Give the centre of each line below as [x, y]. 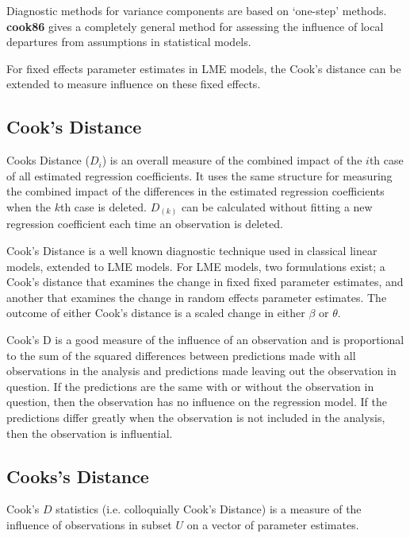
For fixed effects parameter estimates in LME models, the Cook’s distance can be [204, 68]
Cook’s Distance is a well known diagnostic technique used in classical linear [192, 251]
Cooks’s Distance [78, 476]
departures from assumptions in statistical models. [129, 42]
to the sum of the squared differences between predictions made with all [181, 355]
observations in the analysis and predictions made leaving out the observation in [201, 371]
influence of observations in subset [89, 524]
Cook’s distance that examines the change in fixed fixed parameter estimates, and [205, 282]
